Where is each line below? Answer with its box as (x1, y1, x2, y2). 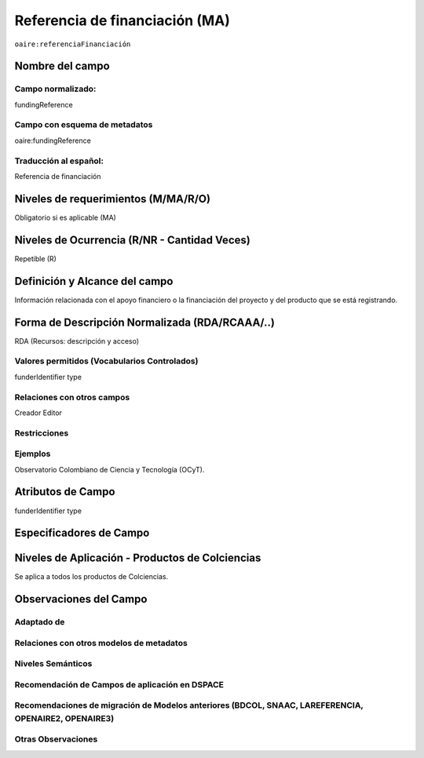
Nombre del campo (14, 60, 110, 73)
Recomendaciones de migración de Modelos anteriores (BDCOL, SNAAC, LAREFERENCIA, (14, 700, 364, 711)
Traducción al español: (14, 155, 104, 166)
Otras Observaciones (14, 734, 98, 745)
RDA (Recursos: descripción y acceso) (14, 336, 140, 345)
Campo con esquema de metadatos (14, 119, 153, 130)
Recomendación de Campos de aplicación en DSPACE (14, 679, 224, 690)
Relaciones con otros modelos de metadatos (14, 637, 188, 648)
